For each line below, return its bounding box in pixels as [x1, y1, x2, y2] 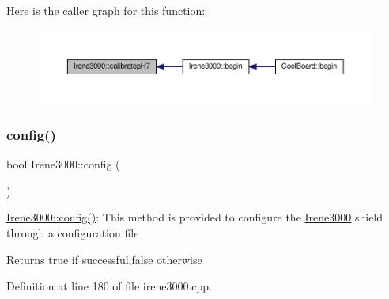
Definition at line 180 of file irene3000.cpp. [6, 278, 213, 294]
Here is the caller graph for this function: [6, 2, 206, 18]
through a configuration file [6, 225, 139, 241]
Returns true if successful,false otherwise [6, 251, 202, 267]
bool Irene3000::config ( [6, 156, 120, 172]
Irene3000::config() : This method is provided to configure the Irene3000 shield [6, 209, 383, 225]
